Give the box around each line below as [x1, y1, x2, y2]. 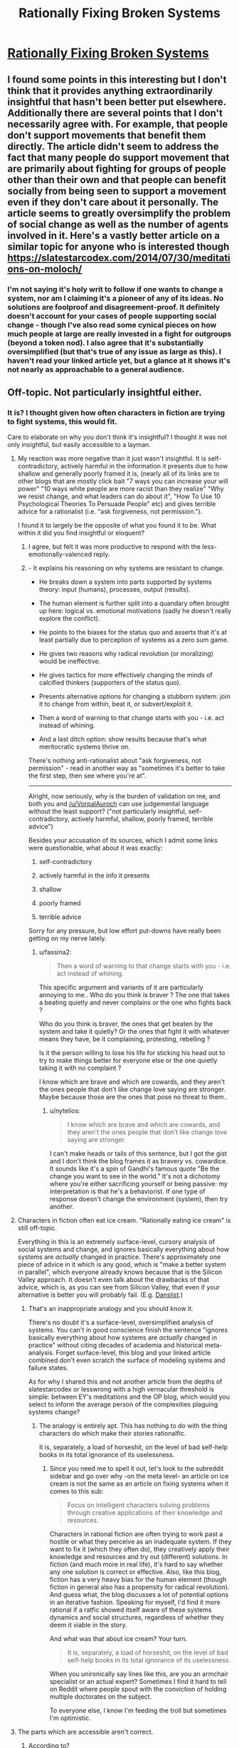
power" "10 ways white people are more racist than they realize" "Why [17, 485, 224, 493]
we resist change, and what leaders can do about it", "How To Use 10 [17, 492, 221, 500]
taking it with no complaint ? [38, 1064, 122, 1072]
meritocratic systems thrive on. [38, 743, 130, 751]
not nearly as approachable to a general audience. [7, 364, 185, 374]
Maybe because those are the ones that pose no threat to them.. [38, 1093, 228, 1101]
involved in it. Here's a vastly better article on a [7, 230, 221, 242]
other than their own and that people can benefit [7, 173, 227, 186]
